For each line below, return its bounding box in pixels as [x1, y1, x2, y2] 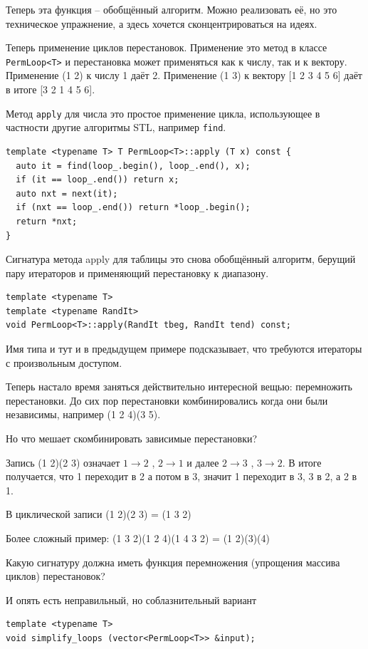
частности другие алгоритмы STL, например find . [6, 120, 226, 135]
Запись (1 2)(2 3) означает [6, 455, 120, 469]
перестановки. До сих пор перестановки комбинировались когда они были [6, 393, 328, 407]
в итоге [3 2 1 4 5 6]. [6, 82, 95, 97]
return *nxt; [16, 216, 78, 227]
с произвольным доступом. [6, 355, 122, 370]
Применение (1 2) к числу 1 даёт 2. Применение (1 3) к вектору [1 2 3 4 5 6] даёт [6, 68, 362, 83]
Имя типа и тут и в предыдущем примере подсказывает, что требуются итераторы [6, 341, 362, 356]
